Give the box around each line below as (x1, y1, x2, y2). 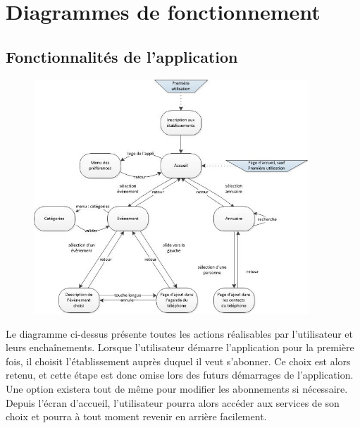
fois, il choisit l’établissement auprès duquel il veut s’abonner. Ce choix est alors (6, 353, 351, 368)
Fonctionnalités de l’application (6, 45, 238, 67)
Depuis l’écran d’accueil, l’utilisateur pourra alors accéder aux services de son (6, 395, 340, 410)
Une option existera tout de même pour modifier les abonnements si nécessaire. (6, 381, 348, 396)
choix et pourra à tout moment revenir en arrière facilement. (6, 409, 267, 424)
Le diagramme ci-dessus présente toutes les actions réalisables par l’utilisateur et (6, 326, 354, 341)
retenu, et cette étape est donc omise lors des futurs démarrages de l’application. (6, 367, 354, 382)
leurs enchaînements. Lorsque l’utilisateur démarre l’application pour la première (6, 340, 354, 355)
